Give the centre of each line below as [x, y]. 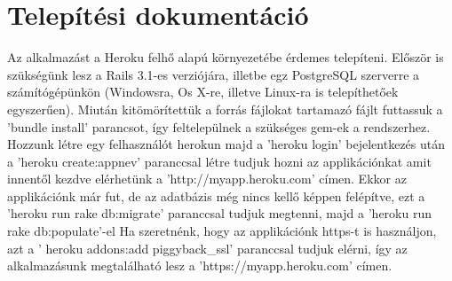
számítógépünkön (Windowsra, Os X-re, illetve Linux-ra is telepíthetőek [203, 92]
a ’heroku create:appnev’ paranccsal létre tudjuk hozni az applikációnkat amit [219, 161]
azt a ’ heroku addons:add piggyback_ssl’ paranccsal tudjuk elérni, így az [207, 248]
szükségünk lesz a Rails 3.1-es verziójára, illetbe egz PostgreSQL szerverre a [214, 74]
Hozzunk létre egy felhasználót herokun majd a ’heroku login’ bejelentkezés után [226, 144]
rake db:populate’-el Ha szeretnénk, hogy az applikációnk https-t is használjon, [222, 231]
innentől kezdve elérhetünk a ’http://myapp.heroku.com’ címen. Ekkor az [207, 179]
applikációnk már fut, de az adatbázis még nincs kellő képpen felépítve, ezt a [216, 195]
